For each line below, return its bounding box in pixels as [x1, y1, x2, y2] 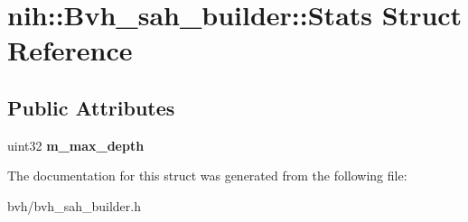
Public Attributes [7, 93, 175, 121]
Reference [7, 32, 133, 69]
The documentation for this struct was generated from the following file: [7, 166, 407, 185]
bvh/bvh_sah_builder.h [7, 196, 141, 215]
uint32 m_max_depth [7, 135, 145, 154]
